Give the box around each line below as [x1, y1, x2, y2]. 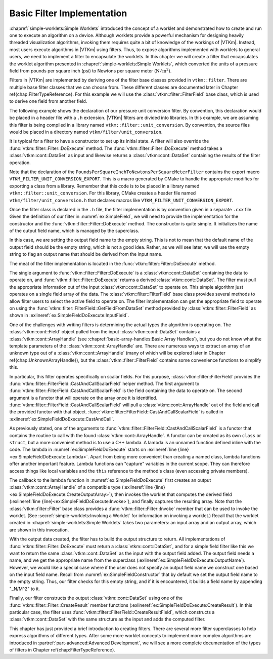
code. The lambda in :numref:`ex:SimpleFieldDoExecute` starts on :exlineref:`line [9, 446, 177, 453]
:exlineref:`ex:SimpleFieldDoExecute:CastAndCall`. [9, 416, 115, 422]
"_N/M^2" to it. [9, 586, 40, 592]
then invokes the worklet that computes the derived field [114, 491, 232, 497]
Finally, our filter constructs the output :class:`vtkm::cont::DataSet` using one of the [9, 595, 183, 601]
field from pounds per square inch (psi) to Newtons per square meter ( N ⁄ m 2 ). [9, 67, 172, 73]
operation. [9, 160, 31, 166]
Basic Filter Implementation [9, 8, 127, 19]
